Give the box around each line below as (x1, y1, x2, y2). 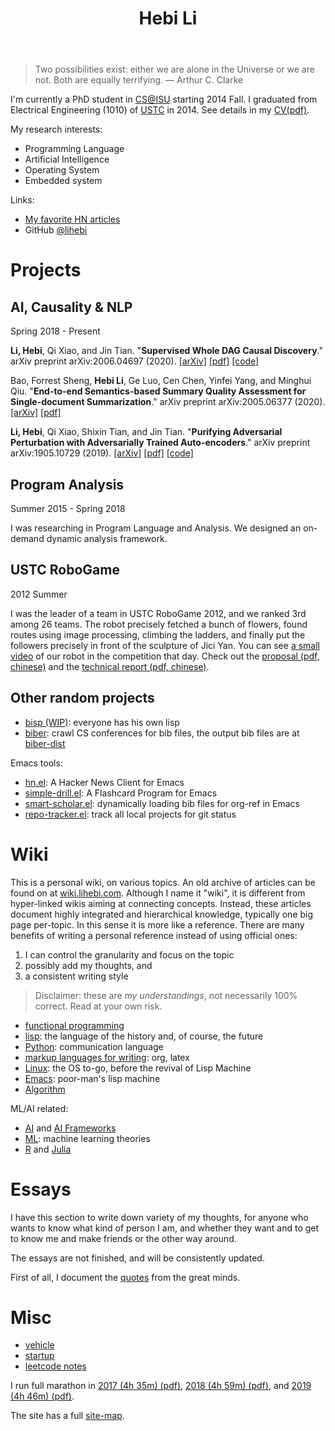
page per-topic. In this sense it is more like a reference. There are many (10, 918, 305, 931)
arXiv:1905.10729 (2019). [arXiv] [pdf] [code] (10, 447, 194, 459)
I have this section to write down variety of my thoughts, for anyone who (10, 1211, 309, 1223)
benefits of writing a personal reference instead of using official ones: (10, 929, 298, 941)
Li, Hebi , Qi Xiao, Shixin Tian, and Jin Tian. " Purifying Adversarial (10, 426, 283, 438)
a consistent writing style (24, 970, 129, 982)
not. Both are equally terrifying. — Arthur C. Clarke (34, 74, 244, 86)
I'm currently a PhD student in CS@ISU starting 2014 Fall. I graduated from (10, 93, 318, 106)
